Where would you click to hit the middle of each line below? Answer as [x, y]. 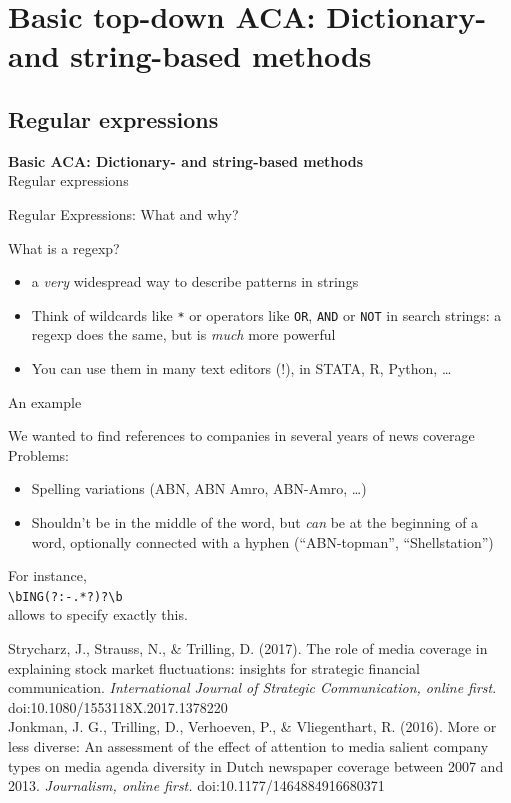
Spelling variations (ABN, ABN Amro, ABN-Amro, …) [199, 488]
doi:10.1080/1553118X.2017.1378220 [118, 706]
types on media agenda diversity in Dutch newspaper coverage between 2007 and [256, 765]
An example [45, 401]
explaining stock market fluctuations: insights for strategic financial [214, 667]
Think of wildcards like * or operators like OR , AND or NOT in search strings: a [266, 314]
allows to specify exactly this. [98, 614]
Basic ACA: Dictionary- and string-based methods [186, 160]
